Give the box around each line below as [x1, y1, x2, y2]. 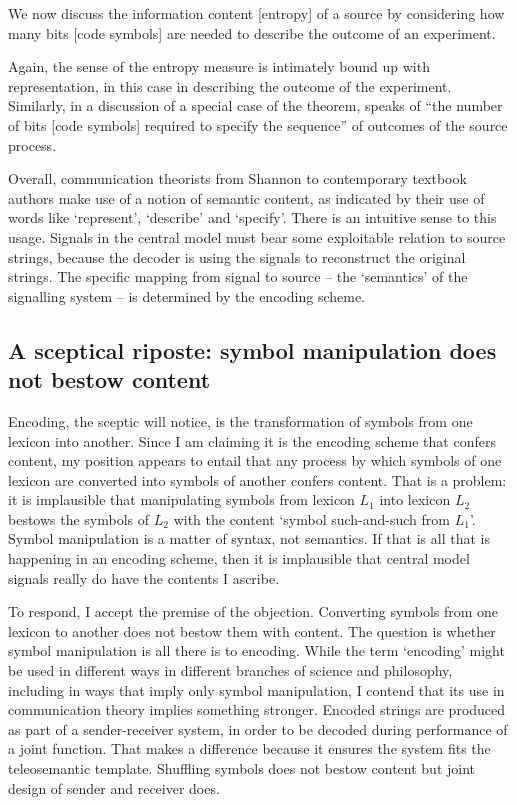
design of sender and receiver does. [8, 777, 220, 798]
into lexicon [379, 489, 451, 510]
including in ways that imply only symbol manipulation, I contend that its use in [8, 679, 505, 700]
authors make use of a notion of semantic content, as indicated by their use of [8, 187, 485, 208]
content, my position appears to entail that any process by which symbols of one [8, 450, 502, 471]
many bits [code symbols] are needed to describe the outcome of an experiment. [8, 22, 496, 43]
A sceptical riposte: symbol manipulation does [8, 334, 497, 365]
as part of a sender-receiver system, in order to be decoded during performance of [8, 718, 508, 739]
